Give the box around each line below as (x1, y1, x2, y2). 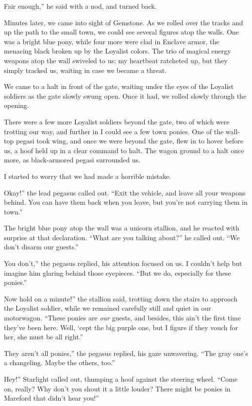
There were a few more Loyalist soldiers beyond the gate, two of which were (4, 116, 230, 126)
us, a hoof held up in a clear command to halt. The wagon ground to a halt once (4, 145, 244, 155)
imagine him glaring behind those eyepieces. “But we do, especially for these (4, 267, 231, 278)
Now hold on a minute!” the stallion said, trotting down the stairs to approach (4, 293, 238, 303)
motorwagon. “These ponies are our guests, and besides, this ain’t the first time (4, 313, 241, 323)
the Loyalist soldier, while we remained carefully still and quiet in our (4, 303, 211, 313)
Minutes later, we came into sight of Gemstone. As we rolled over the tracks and (4, 17, 243, 27)
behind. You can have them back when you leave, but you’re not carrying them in (4, 197, 248, 207)
